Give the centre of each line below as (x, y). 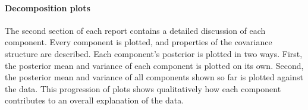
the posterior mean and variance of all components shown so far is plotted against (154, 77)
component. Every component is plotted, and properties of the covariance (139, 42)
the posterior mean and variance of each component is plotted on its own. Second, (154, 65)
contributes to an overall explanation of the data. (95, 100)
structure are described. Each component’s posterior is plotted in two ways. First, (154, 53)
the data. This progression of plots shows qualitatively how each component (143, 88)
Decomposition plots (48, 7)
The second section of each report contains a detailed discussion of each (135, 30)
